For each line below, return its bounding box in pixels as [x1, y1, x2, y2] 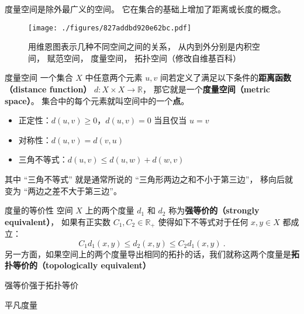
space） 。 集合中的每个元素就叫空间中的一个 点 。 [5, 94, 189, 106]
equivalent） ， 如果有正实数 [5, 215, 110, 227]
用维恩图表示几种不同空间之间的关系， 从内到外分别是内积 [28, 40, 252, 53]
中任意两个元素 [85, 71, 143, 84]
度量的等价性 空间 [5, 204, 73, 216]
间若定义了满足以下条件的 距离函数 [160, 71, 291, 84]
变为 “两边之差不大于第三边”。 [5, 184, 122, 196]
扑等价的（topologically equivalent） [5, 259, 151, 271]
